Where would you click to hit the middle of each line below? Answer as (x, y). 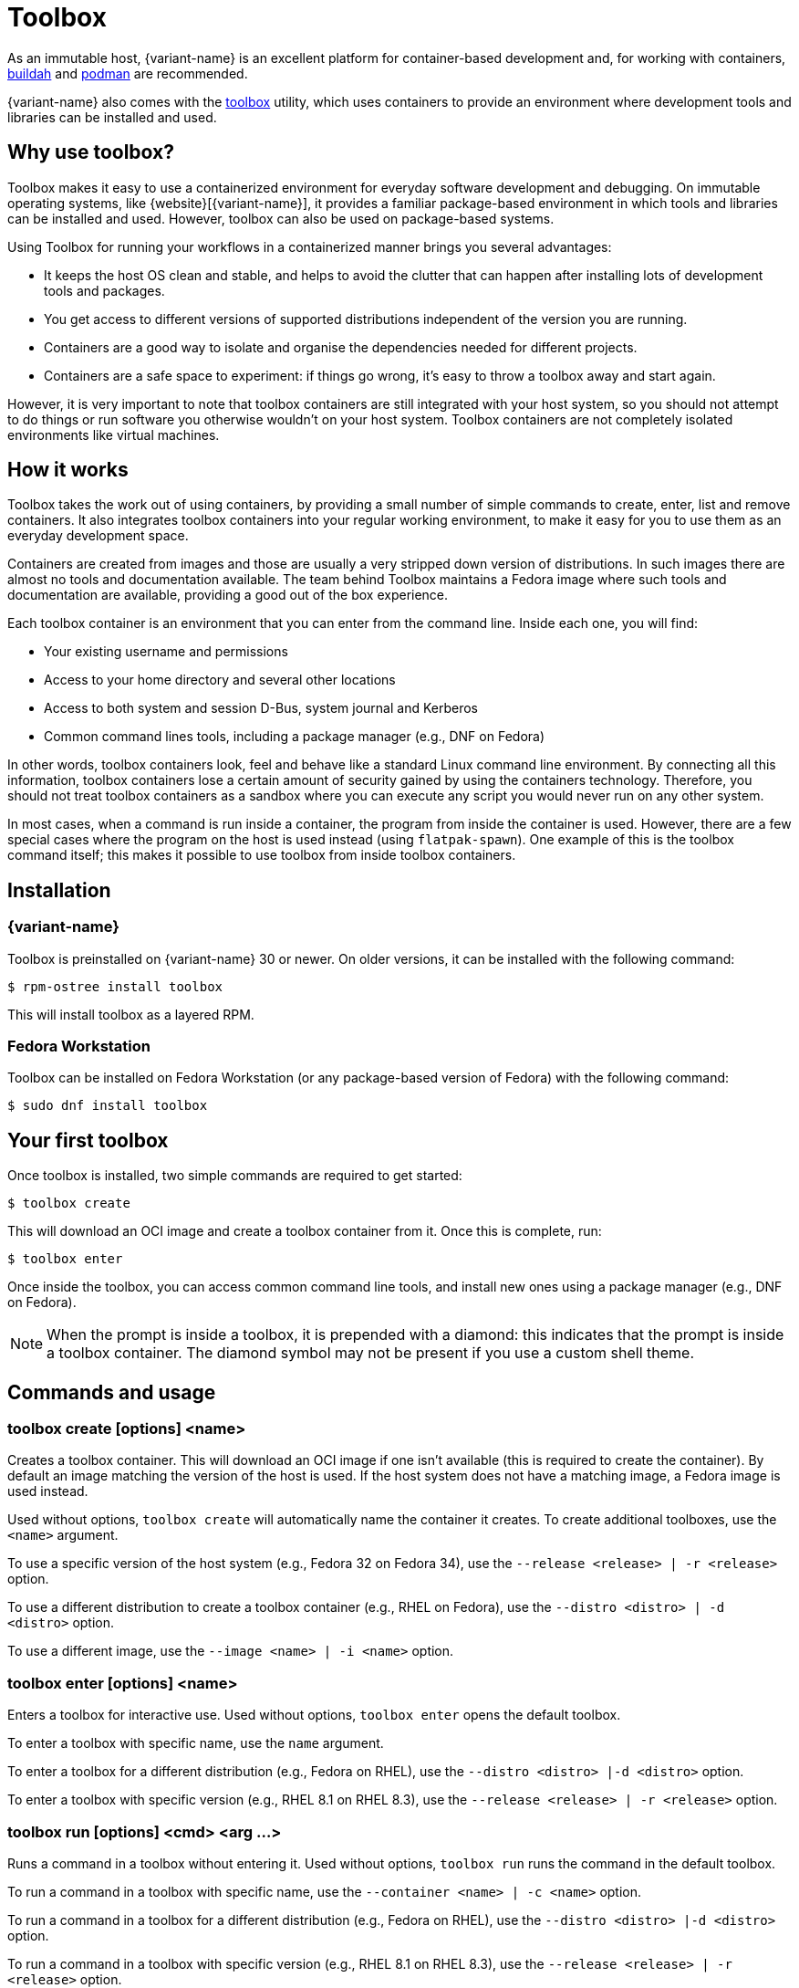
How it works (68, 470)
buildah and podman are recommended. (128, 73)
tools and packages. (104, 290)
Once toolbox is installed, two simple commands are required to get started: (235, 1176)
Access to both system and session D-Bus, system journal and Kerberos (261, 708)
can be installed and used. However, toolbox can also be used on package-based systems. (281, 218)
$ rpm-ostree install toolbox (115, 986)
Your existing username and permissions (166, 652)
